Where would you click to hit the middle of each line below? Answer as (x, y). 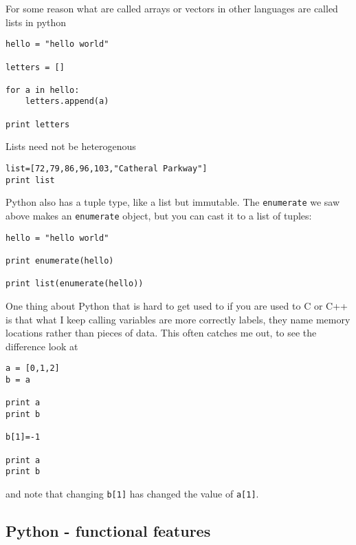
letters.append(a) (67, 101)
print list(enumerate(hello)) (75, 284)
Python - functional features (108, 530)
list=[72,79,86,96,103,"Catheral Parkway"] (107, 169)
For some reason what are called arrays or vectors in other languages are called (172, 8)
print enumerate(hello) (60, 260)
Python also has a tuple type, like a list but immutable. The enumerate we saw (173, 202)
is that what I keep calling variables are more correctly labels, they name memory (178, 319)
